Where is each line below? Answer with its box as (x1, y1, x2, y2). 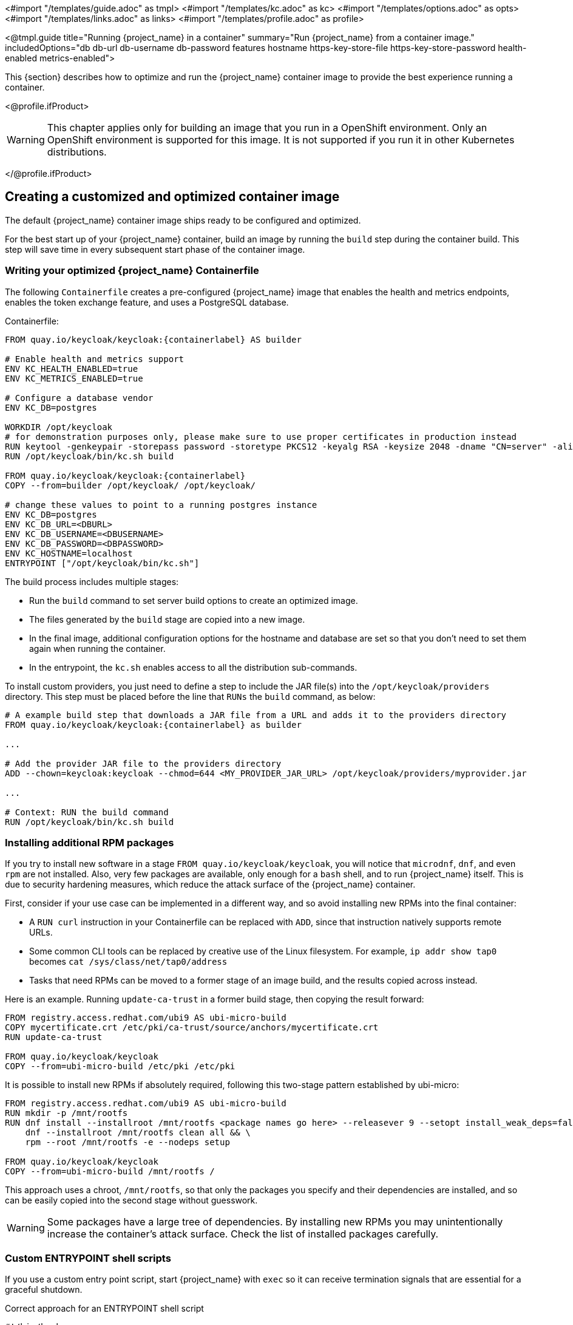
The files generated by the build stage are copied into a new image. (29, 614, 305, 625)
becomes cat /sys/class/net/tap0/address (29, 956, 228, 967)
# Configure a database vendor (5, 392, 154, 403)
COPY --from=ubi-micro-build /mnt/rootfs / (5, 1166, 215, 1177)
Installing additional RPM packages (5, 836, 174, 849)
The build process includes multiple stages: (5, 576, 179, 587)
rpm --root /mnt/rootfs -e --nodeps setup (25, 1137, 230, 1148)
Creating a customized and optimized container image (5, 189, 340, 205)
